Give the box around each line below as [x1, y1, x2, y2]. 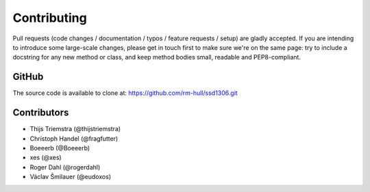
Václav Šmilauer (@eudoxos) [29, 173, 112, 181]
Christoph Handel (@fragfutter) [29, 134, 119, 143]
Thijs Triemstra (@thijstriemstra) [29, 125, 121, 133]
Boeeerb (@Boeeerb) [29, 143, 90, 152]
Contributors [12, 107, 69, 119]
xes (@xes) [29, 154, 62, 162]
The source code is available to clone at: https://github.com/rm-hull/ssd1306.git [12, 89, 238, 97]
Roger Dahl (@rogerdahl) [29, 163, 101, 171]
